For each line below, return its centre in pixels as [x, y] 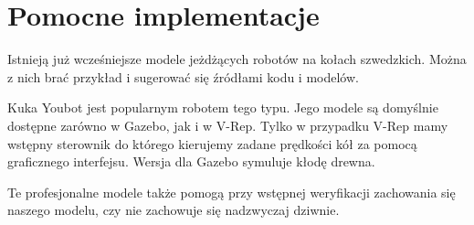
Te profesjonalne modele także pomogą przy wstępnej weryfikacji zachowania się [232, 192]
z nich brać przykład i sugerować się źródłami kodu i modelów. [183, 76]
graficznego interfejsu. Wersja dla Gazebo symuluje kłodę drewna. [191, 161]
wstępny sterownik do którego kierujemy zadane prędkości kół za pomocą [212, 143]
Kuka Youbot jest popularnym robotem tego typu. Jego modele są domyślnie [223, 107]
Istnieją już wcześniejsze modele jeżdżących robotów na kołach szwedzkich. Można [237, 59]
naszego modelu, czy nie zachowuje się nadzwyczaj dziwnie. [174, 210]
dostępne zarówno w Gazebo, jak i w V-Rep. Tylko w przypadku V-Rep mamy [228, 125]
